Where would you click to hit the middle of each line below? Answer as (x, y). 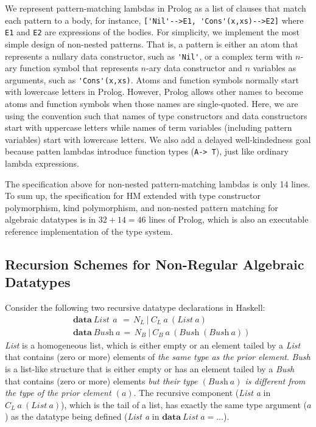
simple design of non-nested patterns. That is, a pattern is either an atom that (152, 43)
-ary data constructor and (194, 68)
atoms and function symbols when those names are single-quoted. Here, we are (152, 103)
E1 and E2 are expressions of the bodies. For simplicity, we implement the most (153, 32)
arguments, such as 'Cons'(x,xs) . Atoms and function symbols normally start (152, 79)
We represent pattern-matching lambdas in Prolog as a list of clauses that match (156, 8)
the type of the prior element (58, 393)
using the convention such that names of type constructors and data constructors (156, 115)
